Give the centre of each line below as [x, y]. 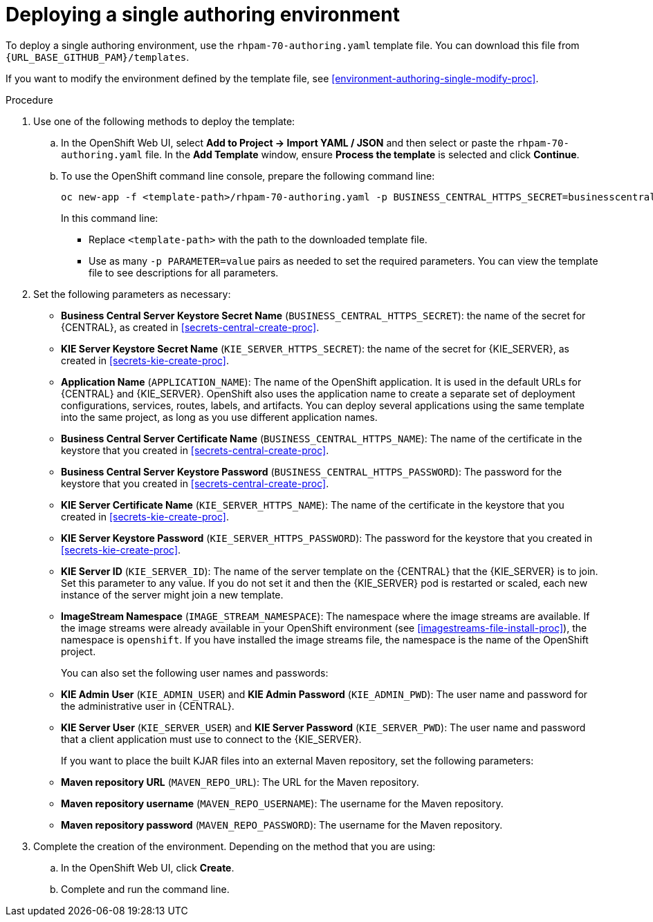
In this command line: [110, 218]
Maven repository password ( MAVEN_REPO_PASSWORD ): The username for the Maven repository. [282, 825]
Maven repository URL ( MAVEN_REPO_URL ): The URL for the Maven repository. [240, 782]
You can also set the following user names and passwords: [195, 672]
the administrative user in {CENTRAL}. [148, 706]
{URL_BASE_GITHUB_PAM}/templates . [98, 57]
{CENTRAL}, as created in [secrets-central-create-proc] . [190, 327]
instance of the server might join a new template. [172, 594]
